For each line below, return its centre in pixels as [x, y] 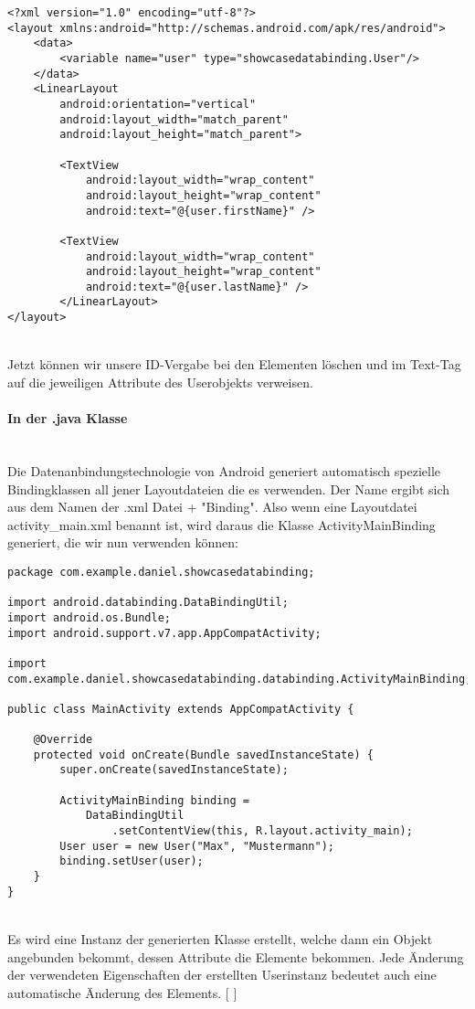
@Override [63, 740]
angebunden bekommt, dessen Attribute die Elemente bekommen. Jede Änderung [236, 956]
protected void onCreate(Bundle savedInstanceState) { [203, 754]
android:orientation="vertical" [158, 104]
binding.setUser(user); [132, 861]
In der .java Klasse [68, 418]
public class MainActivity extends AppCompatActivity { [181, 709]
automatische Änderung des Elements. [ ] [122, 992]
